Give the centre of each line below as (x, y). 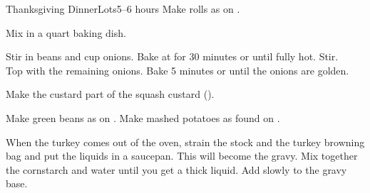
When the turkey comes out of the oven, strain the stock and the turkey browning (185, 142)
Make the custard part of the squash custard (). (110, 94)
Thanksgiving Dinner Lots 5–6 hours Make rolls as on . (123, 9)
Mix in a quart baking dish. (66, 32)
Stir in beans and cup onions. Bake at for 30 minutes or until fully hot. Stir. (172, 56)
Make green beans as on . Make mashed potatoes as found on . (143, 117)
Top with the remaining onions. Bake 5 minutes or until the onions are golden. (178, 70)
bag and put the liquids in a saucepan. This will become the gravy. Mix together (182, 156)
